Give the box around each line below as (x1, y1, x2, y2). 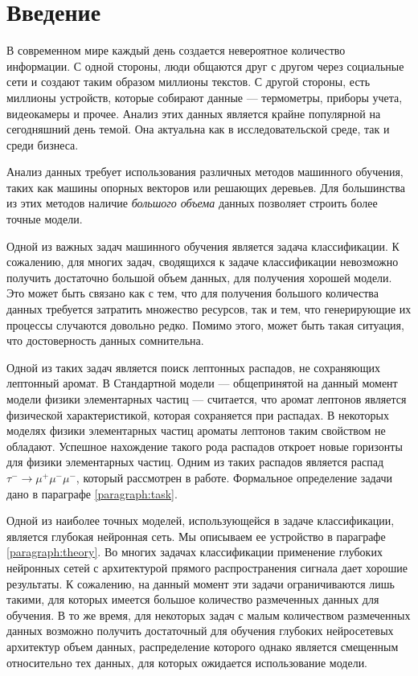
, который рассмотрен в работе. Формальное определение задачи (76, 469, 392, 485)
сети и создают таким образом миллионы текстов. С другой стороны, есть (6, 73, 371, 90)
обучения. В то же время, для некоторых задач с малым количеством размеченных (6, 606, 411, 623)
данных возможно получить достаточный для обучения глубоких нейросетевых (6, 622, 394, 639)
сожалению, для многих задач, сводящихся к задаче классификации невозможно (6, 253, 399, 270)
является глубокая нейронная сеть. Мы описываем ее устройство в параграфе (6, 527, 386, 544)
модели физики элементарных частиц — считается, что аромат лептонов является (6, 391, 407, 407)
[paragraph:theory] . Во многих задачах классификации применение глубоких (6, 543, 383, 560)
